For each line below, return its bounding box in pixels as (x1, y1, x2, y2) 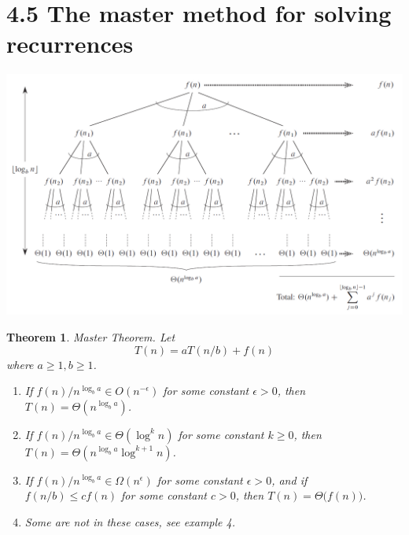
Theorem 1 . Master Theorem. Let (6, 329, 175, 345)
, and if (271, 471, 308, 488)
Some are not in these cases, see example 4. (24, 514, 235, 530)
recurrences (6, 28, 134, 60)
